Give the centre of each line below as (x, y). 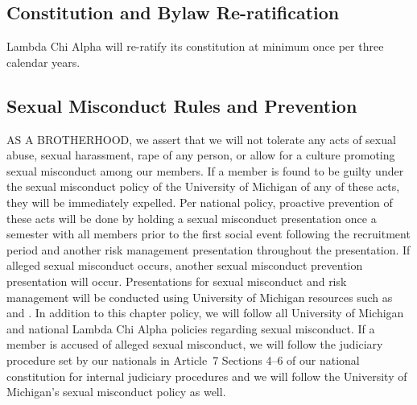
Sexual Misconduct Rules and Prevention (182, 105)
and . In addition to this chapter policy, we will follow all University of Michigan (205, 313)
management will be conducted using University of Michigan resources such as (200, 297)
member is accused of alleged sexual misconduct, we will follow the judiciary (195, 344)
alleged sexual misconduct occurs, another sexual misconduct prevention (185, 265)
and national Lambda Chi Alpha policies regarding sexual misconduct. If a (191, 328)
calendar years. (43, 62)
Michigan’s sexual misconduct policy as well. (116, 392)
